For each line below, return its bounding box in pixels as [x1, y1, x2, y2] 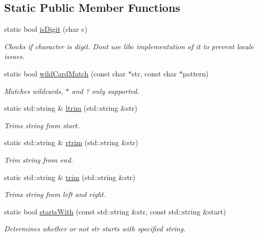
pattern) [183, 68, 209, 78]
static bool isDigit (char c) [4, 24, 88, 34]
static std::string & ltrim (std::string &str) [4, 103, 137, 113]
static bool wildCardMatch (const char [4, 68, 126, 78]
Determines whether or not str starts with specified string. [4, 223, 186, 234]
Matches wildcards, [4, 85, 63, 96]
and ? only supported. [71, 85, 140, 96]
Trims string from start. [4, 120, 80, 130]
